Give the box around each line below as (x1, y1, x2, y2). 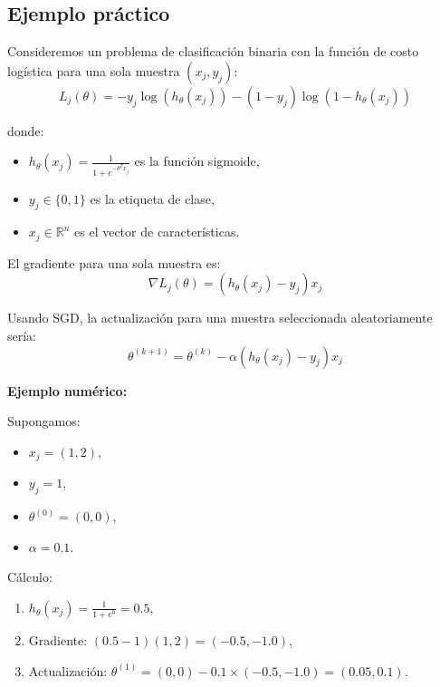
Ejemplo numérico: (7, 381, 128, 400)
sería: (7, 326, 37, 345)
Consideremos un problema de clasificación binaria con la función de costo (7, 42, 419, 61)
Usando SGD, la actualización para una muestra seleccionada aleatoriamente (7, 308, 433, 327)
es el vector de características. (74, 222, 240, 241)
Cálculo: (7, 567, 53, 586)
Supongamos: (7, 411, 81, 431)
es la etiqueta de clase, (90, 189, 215, 208)
